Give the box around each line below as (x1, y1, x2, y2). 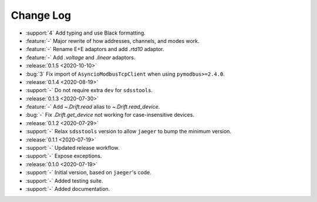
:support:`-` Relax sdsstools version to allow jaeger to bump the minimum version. (25, 128, 232, 135)
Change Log (11, 9, 72, 22)
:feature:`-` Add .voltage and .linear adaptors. (25, 53, 136, 61)
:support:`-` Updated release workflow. (25, 144, 120, 151)
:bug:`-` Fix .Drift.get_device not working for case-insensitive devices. (25, 112, 195, 119)
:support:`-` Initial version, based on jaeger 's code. (25, 169, 152, 176)
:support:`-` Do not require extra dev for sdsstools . (25, 87, 153, 94)
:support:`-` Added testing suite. (25, 177, 103, 184)
